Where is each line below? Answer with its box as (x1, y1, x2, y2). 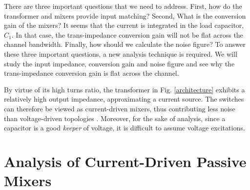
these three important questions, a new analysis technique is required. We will (4, 48, 237, 59)
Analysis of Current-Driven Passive (4, 151, 247, 171)
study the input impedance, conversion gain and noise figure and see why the (4, 58, 235, 68)
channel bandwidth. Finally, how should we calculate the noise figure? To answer (4, 39, 246, 49)
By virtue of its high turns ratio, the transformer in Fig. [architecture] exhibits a (4, 84, 245, 94)
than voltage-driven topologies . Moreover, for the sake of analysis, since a (4, 113, 226, 123)
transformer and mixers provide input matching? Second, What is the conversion (4, 10, 246, 21)
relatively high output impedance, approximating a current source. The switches (4, 94, 244, 104)
